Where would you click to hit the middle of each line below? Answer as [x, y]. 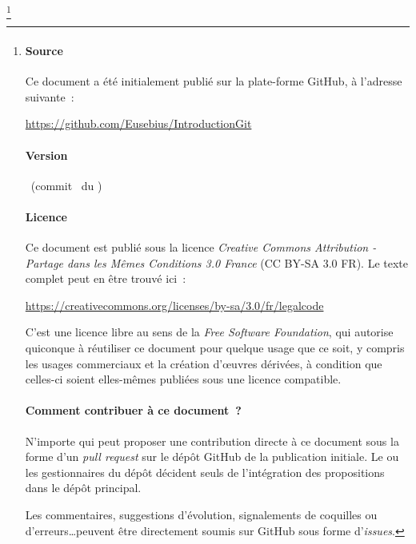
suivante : [50, 96]
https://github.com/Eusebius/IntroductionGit [138, 123]
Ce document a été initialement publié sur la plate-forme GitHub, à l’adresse [214, 81]
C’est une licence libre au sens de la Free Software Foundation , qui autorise [209, 332]
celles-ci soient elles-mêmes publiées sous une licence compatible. [183, 379]
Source [44, 50]
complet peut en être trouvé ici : [106, 278]
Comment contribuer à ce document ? [133, 410]
